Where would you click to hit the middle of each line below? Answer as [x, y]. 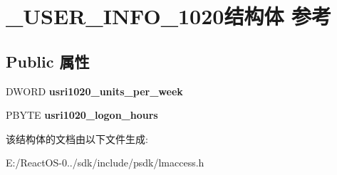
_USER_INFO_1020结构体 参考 [169, 16]
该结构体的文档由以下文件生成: [77, 138]
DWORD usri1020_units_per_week [94, 91]
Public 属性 [48, 61]
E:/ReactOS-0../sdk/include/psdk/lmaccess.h [105, 163]
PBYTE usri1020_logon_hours [82, 115]
